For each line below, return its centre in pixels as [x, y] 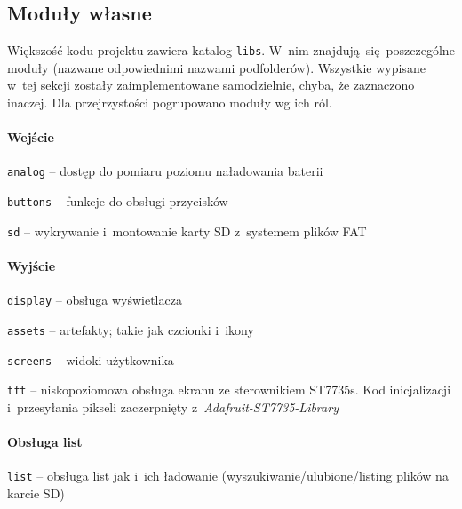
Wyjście [32, 266]
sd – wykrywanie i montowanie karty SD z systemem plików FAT [187, 231]
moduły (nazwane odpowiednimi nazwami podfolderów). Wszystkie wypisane [216, 67]
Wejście [31, 137]
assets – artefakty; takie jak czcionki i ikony [131, 329]
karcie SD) [36, 493]
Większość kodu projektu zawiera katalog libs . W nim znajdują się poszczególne [231, 50]
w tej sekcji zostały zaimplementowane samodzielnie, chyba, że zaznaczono [211, 85]
